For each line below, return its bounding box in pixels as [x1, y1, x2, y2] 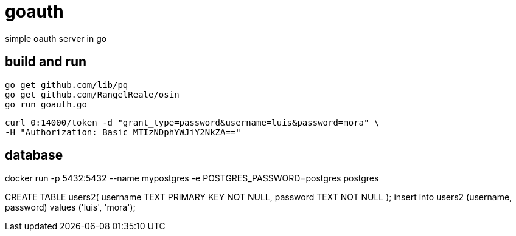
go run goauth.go [5, 99, 87, 109]
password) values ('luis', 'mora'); [5, 202, 136, 213]
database [5, 147, 63, 163]
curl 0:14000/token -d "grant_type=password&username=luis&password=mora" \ [5, 117, 380, 127]
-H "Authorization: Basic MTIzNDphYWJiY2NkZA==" [5, 127, 241, 137]
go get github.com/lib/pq [5, 79, 128, 90]
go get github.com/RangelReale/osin [5, 89, 180, 99]
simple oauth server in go [5, 33, 107, 44]
